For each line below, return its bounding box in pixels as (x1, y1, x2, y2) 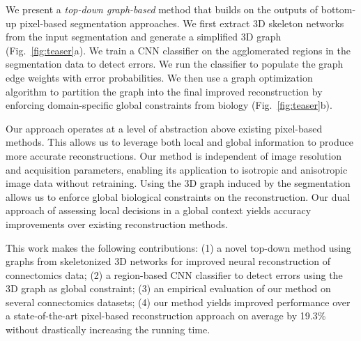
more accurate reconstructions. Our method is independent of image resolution (6, 148, 341, 162)
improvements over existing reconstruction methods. (6, 216, 228, 231)
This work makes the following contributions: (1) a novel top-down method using (6, 240, 351, 255)
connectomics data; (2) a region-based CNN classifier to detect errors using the (6, 267, 343, 282)
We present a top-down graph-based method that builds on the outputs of (6, 2, 318, 16)
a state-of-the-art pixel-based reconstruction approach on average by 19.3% (6, 308, 326, 323)
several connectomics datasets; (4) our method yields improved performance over (6, 294, 351, 309)
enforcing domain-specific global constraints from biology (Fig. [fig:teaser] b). (6, 98, 332, 112)
